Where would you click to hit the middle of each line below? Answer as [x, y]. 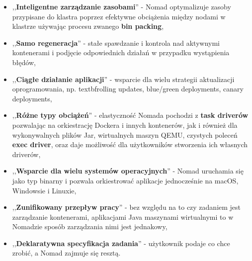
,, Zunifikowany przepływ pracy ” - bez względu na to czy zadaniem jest [126, 207]
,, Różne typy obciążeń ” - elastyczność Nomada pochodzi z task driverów [130, 115]
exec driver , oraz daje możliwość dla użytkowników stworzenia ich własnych [130, 144]
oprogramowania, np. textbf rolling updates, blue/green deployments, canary [128, 89]
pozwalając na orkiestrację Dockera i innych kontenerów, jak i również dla [125, 125]
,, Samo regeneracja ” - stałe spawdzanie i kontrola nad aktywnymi [116, 43]
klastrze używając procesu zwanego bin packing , [88, 26]
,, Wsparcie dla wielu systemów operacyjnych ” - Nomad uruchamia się [128, 171]
